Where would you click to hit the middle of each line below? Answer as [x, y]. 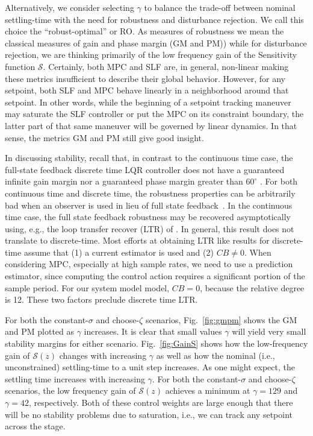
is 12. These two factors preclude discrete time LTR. [101, 299]
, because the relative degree [252, 287]
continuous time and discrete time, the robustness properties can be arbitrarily [150, 193]
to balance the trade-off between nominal [220, 7]
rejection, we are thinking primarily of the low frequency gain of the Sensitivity [151, 55]
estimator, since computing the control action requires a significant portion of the [155, 276]
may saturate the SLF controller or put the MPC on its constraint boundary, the [154, 114]
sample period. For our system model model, [87, 287]
